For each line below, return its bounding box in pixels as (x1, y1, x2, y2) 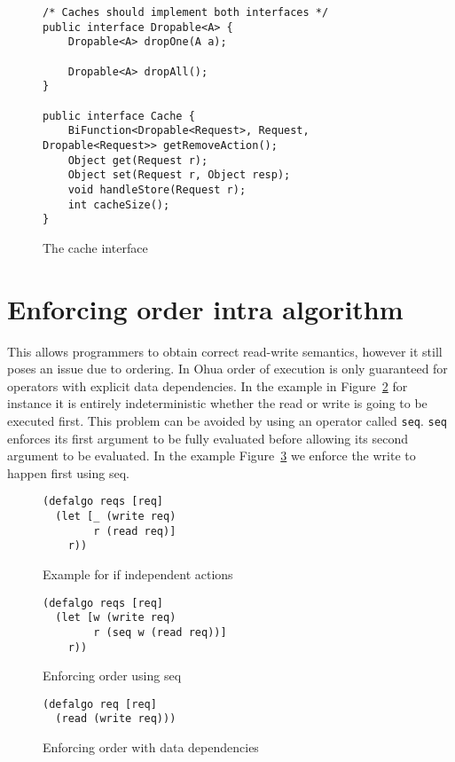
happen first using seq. (7, 463, 129, 482)
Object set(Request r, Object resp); (67, 169, 291, 182)
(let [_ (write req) (55, 510, 177, 523)
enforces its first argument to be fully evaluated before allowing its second (7, 428, 409, 447)
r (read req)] (93, 524, 177, 538)
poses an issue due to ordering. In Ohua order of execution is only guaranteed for (7, 359, 448, 378)
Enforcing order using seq (43, 666, 182, 685)
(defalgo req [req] (43, 697, 157, 711)
